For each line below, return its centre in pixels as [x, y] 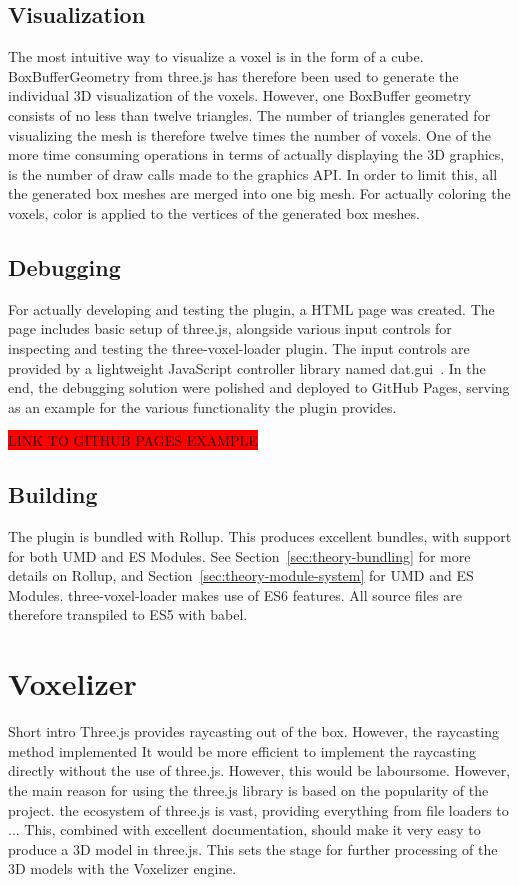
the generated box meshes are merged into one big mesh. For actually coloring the [259, 193]
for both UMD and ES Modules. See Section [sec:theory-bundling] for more [239, 555]
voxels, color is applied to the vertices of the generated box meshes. [214, 212]
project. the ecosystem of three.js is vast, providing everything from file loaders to [258, 809]
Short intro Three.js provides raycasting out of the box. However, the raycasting [253, 731]
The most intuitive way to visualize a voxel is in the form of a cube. [216, 56]
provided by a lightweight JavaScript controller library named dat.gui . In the [247, 367]
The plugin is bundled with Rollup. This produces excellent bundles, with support [260, 536]
